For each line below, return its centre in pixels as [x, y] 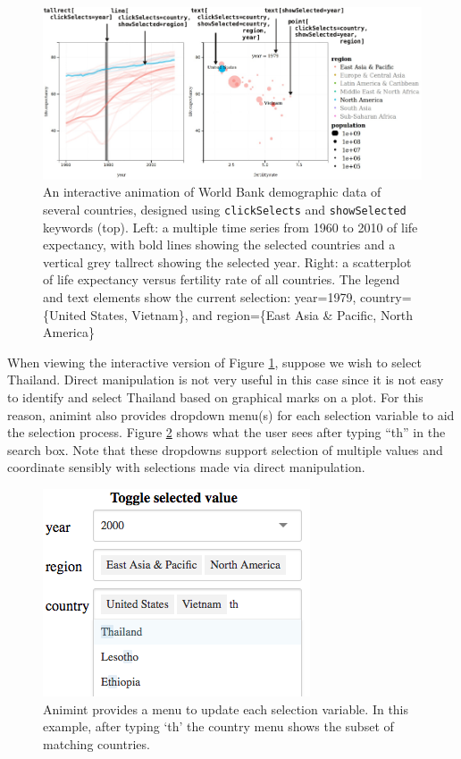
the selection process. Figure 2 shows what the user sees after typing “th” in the [226, 432]
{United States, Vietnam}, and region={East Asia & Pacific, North [228, 314]
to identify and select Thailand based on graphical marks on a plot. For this [215, 396]
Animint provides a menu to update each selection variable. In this [226, 708]
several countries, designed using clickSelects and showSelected [225, 209]
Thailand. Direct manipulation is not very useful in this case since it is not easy [226, 379]
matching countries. [96, 743]
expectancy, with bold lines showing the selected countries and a [219, 245]
